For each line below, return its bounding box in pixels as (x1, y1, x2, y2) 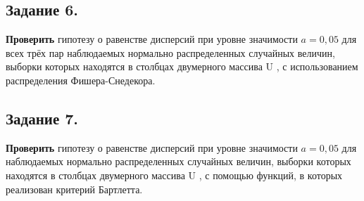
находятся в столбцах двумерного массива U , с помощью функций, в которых (6, 167, 343, 182)
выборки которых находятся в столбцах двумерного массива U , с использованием (6, 59, 358, 74)
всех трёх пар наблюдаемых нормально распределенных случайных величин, (6, 45, 335, 60)
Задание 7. (6, 107, 79, 129)
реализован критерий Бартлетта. (6, 181, 143, 196)
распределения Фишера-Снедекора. (6, 72, 156, 87)
